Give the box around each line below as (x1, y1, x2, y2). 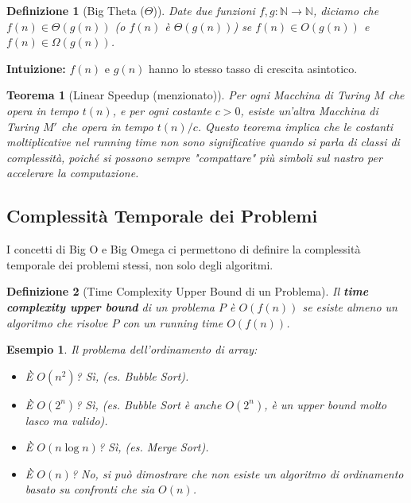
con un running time (122, 314, 223, 331)
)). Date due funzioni (153, 2, 255, 18)
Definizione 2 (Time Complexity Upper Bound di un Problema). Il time (6, 283, 369, 300)
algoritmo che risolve (6, 314, 108, 331)
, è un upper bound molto (264, 396, 387, 412)
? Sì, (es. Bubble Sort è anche (76, 396, 222, 412)
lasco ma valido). (25, 412, 108, 428)
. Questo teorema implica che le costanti (197, 118, 394, 134)
